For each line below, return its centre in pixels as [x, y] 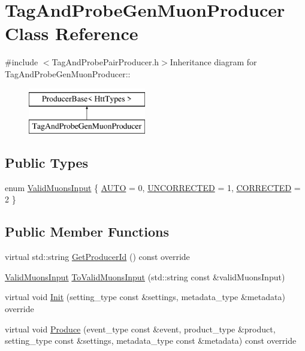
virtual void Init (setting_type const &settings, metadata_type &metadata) [145, 297]
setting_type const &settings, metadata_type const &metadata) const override [151, 341]
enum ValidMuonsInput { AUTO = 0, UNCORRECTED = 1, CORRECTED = [153, 187]
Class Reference [72, 33]
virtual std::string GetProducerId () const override [97, 257]
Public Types [47, 163]
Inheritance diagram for [213, 62]
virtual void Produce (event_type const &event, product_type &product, [140, 329]
